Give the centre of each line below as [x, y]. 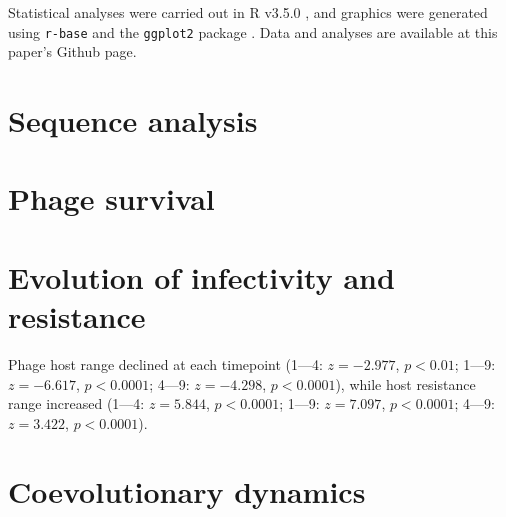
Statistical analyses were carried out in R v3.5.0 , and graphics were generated [248, 12]
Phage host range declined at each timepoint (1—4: [165, 363]
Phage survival [111, 198]
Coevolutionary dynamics [187, 491]
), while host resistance [405, 383]
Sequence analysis [133, 120]
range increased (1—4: [76, 403]
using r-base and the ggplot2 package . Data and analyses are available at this [253, 31]
